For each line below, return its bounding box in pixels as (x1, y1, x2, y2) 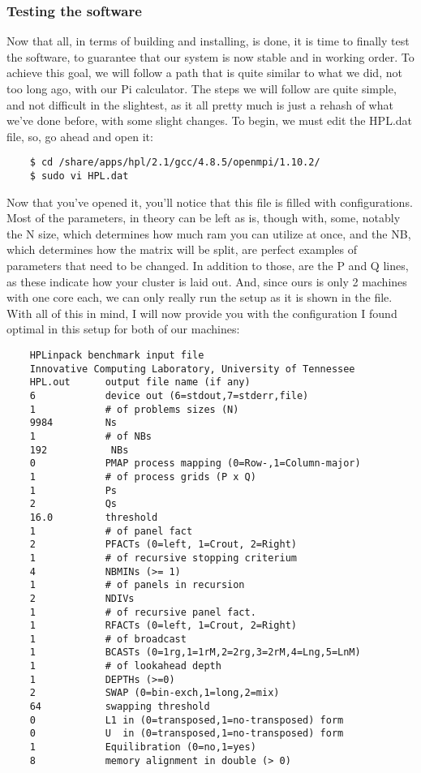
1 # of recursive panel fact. (29, 606, 256, 618)
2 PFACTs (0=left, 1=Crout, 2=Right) (29, 539, 297, 551)
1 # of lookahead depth (29, 660, 221, 672)
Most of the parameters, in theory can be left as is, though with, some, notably (6, 209, 401, 226)
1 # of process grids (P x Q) (29, 470, 256, 483)
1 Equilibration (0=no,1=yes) (29, 741, 256, 754)
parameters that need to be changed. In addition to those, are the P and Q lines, (6, 257, 409, 274)
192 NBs (29, 444, 129, 456)
